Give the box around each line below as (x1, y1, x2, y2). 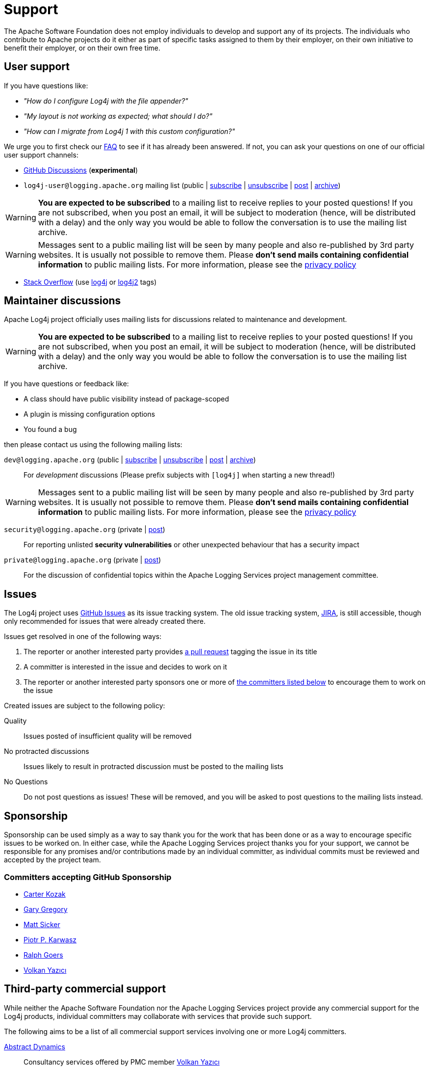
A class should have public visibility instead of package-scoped (24, 395, 229, 403)
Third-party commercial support (4, 983, 166, 995)
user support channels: (4, 150, 78, 159)
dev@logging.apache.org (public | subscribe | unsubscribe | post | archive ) (4, 455, 256, 464)
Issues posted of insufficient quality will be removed (24, 732, 192, 741)
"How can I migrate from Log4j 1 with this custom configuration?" (24, 127, 235, 135)
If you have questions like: (4, 81, 88, 90)
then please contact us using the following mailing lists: (4, 440, 182, 449)
